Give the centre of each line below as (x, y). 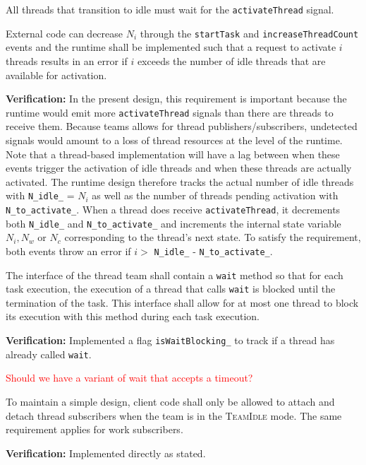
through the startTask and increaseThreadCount (249, 33)
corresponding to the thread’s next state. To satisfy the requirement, (213, 237)
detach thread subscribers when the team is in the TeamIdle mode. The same (174, 415)
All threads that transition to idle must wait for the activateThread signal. (170, 9)
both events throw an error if (68, 251)
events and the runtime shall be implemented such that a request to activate (171, 47)
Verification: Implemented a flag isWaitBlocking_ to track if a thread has (170, 340)
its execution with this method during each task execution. (133, 316)
